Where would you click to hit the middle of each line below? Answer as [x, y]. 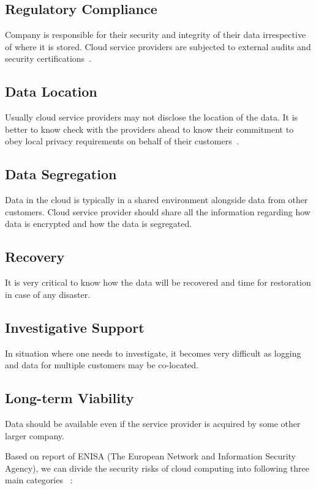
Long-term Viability [70, 398]
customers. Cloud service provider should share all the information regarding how [158, 211]
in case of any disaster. [48, 294]
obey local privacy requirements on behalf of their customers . [122, 141]
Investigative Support [75, 327]
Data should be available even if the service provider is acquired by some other [153, 423]
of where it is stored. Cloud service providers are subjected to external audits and [158, 46]
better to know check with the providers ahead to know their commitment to [149, 129]
